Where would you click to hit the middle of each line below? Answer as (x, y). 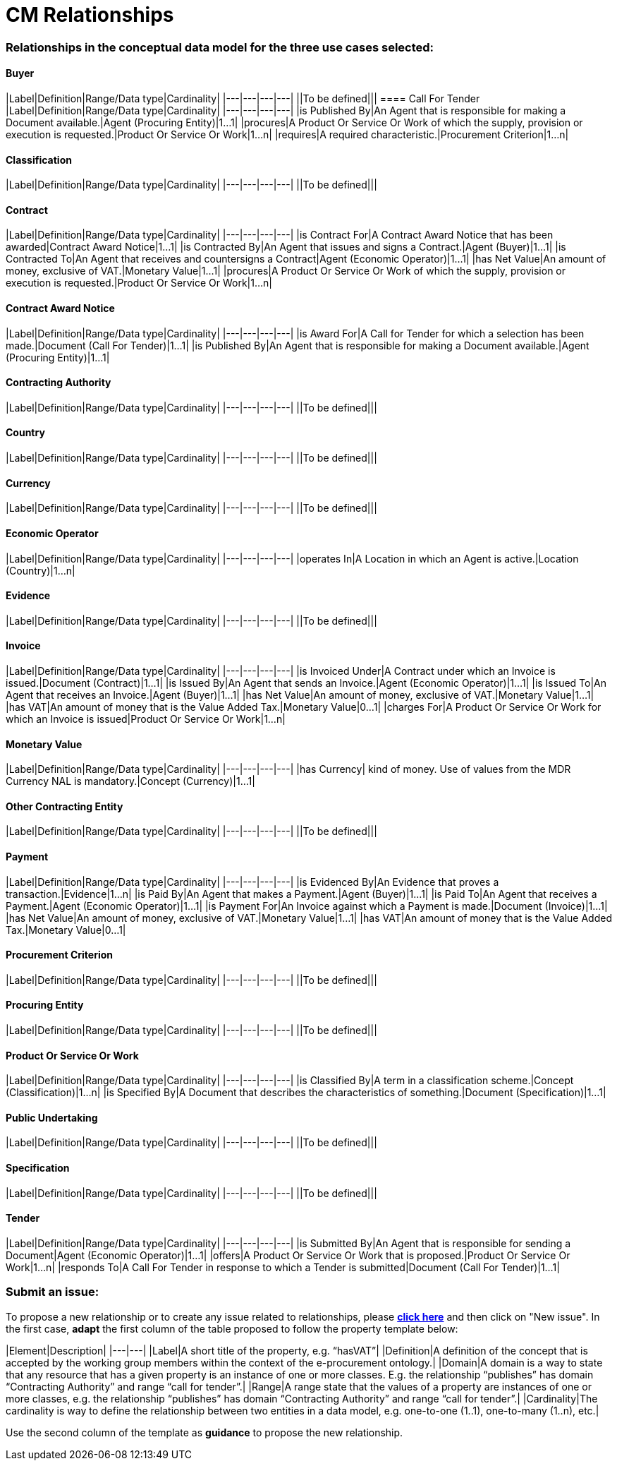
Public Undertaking (52, 1117)
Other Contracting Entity (65, 806)
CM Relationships (90, 15)
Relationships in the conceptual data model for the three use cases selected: (220, 47)
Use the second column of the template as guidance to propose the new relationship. (204, 1432)
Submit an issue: (53, 1292)
